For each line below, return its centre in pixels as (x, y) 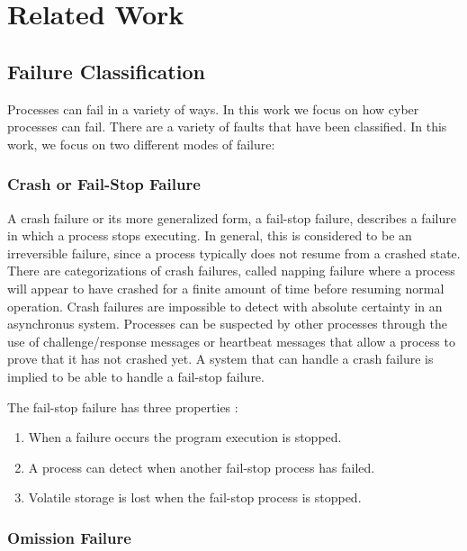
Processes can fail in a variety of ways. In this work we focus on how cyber (213, 108)
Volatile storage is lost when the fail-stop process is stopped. (195, 497)
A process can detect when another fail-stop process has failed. (202, 467)
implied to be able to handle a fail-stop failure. (136, 376)
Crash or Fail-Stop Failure (104, 184)
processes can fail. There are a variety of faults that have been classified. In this (227, 126)
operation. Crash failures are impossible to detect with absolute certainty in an (225, 306)
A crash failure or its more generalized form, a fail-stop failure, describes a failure (232, 217)
